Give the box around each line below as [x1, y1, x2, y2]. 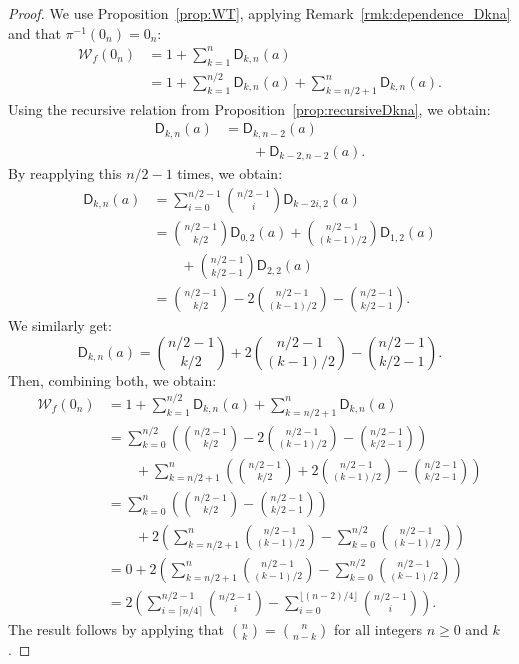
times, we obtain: [177, 163, 283, 184]
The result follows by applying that [8, 618, 225, 639]
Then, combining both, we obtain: [8, 369, 217, 390]
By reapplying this [8, 163, 122, 184]
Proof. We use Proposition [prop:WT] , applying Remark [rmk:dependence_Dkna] [8, 3, 511, 23]
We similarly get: [8, 315, 112, 336]
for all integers [333, 618, 422, 639]
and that [8, 22, 61, 43]
